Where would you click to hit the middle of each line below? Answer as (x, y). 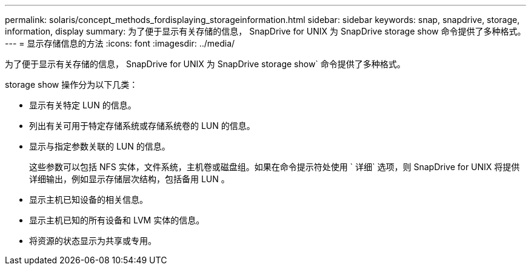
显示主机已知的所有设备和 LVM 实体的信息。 (117, 220)
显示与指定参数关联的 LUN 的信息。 (100, 146)
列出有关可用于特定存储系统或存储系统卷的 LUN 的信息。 (142, 126)
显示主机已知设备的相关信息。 (88, 199)
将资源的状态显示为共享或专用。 (93, 241)
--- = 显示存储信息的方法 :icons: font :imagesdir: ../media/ (120, 43)
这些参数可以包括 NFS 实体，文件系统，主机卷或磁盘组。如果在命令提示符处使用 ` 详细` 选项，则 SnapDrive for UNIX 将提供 (275, 167)
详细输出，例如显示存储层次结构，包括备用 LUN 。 (129, 179)
